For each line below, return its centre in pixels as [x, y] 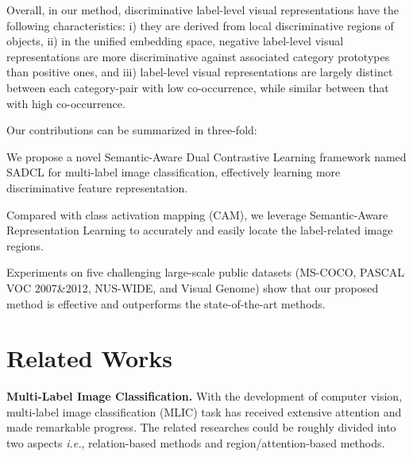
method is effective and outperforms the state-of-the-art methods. [166, 303]
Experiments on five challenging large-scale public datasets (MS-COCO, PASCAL [206, 272]
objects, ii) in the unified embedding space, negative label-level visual [175, 41]
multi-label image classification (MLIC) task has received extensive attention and [204, 411]
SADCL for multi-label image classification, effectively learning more [174, 172]
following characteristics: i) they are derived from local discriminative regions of [200, 25]
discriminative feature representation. [97, 187]
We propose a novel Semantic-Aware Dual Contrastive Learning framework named [206, 156]
